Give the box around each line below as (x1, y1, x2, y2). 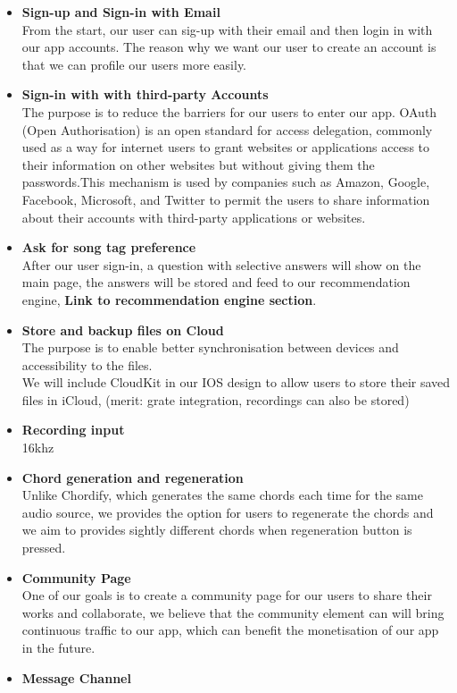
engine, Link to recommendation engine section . (21, 290, 317, 308)
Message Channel (21, 668, 131, 687)
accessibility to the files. (21, 355, 153, 374)
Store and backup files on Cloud (21, 320, 224, 339)
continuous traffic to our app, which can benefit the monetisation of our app (21, 621, 439, 639)
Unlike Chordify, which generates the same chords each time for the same (21, 486, 423, 504)
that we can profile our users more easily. (21, 55, 246, 73)
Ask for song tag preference (21, 238, 196, 257)
